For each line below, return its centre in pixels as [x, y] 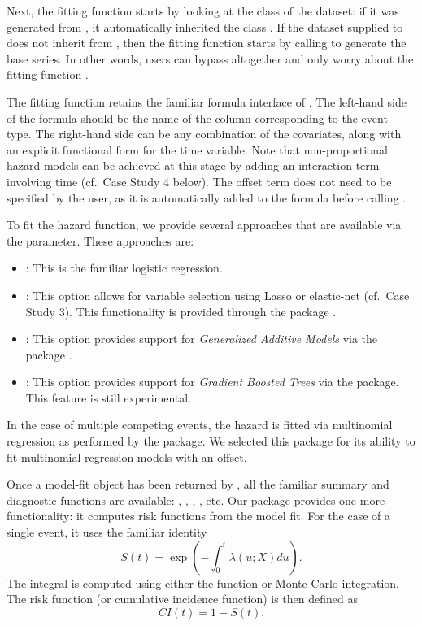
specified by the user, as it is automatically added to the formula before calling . [207, 197]
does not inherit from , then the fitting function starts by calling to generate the [207, 43]
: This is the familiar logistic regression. [124, 268]
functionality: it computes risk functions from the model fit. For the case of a [198, 516]
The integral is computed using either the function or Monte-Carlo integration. [203, 583]
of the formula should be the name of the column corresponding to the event [197, 117]
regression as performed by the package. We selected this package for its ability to [211, 441]
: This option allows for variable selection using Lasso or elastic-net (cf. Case [218, 295]
